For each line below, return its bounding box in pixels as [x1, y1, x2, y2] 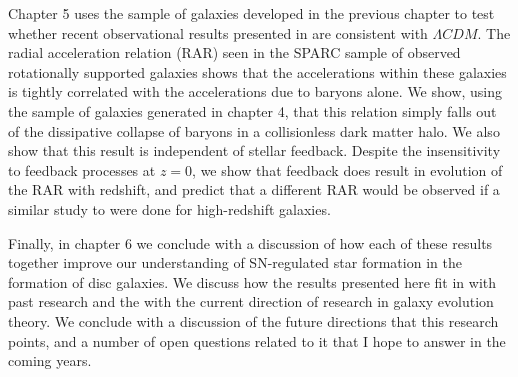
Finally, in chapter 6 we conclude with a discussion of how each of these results [8, 232, 493, 253]
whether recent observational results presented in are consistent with [8, 22, 428, 43]
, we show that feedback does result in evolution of [192, 159, 503, 180]
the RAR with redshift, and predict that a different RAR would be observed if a [8, 179, 500, 200]
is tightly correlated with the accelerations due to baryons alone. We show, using [8, 81, 503, 102]
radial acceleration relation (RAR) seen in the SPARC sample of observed [8, 42, 461, 63]
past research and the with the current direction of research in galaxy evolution [8, 291, 494, 312]
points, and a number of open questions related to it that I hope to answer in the [8, 330, 506, 351]
